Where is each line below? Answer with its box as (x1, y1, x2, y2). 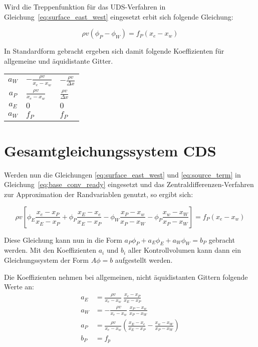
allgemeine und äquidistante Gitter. (4, 55, 113, 66)
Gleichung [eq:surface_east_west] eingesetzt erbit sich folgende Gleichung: (4, 11, 233, 22)
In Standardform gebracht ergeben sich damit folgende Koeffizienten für (4, 46, 224, 56)
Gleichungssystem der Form (4, 255, 89, 265)
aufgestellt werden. (115, 255, 173, 265)
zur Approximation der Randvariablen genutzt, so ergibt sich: (4, 189, 193, 200)
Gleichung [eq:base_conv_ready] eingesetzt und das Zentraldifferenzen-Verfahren (4, 179, 254, 190)
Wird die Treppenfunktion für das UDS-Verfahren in (4, 2, 166, 12)
